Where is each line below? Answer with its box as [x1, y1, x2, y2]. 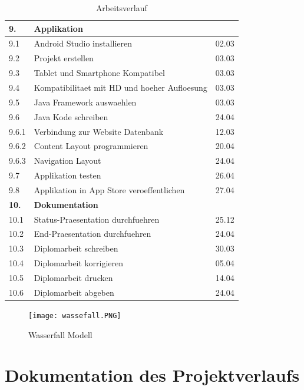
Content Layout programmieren [34, 140, 148, 152]
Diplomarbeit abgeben [34, 286, 114, 298]
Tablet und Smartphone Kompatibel [34, 67, 165, 79]
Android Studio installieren [34, 37, 133, 49]
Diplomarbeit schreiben [34, 242, 118, 255]
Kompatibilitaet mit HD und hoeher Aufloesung [34, 81, 207, 93]
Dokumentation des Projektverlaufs [5, 363, 300, 387]
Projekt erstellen [34, 52, 94, 64]
